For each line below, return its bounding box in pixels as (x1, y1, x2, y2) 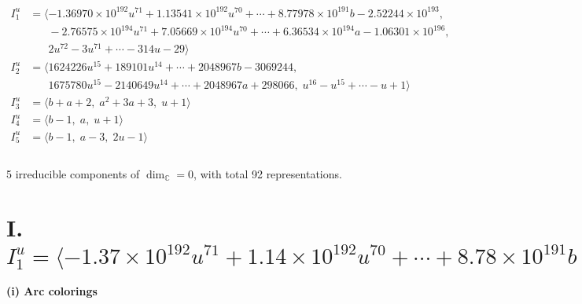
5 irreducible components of (6, 165, 140, 181)
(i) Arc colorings (6, 283, 98, 299)
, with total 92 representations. (193, 165, 342, 181)
